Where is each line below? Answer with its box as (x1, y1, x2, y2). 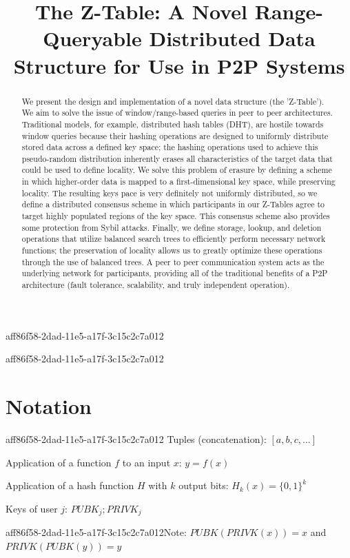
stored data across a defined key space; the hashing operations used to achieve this (21, 141, 318, 153)
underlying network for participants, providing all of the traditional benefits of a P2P (21, 267, 328, 279)
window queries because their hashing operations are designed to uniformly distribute (21, 130, 329, 141)
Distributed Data (149, 24, 316, 52)
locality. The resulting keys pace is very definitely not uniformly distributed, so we (21, 187, 318, 198)
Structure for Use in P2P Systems (13, 51, 345, 79)
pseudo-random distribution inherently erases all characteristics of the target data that (21, 152, 333, 164)
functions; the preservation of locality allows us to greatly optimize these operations (21, 245, 322, 256)
